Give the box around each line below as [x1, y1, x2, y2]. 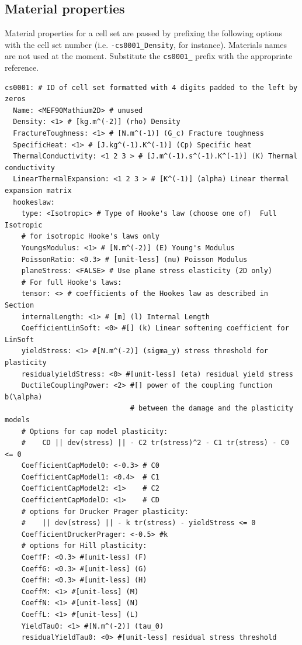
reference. [5, 61, 39, 74]
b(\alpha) [5, 392, 43, 401]
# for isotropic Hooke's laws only [21, 232, 159, 241]
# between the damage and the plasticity [130, 404, 293, 413]
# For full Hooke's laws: [21, 278, 122, 287]
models [5, 415, 30, 424]
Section [5, 301, 34, 309]
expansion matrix [5, 187, 72, 195]
